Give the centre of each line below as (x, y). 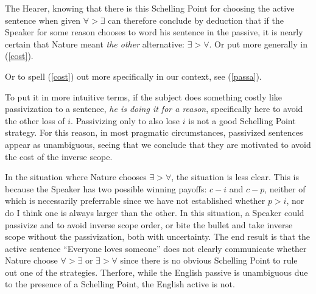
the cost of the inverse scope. (59, 156)
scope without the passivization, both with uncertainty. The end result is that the (157, 236)
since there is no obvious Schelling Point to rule (209, 260)
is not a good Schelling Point (242, 120)
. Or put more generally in (258, 44)
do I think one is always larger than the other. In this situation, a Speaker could (155, 212)
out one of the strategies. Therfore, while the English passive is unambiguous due (156, 272)
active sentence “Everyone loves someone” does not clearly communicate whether (156, 248)
